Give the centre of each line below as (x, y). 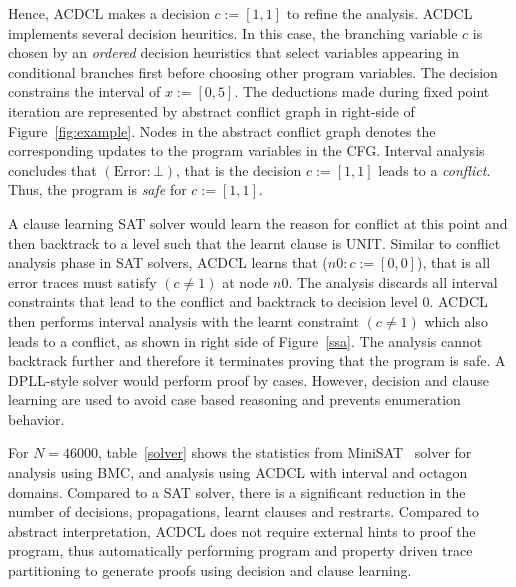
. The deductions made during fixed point (362, 91)
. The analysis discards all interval (393, 281)
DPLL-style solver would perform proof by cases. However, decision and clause (248, 379)
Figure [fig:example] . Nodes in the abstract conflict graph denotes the (222, 130)
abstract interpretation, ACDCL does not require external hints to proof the (242, 530)
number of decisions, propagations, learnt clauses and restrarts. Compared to (243, 511)
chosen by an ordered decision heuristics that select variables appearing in (233, 52)
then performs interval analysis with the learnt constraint (183, 320)
